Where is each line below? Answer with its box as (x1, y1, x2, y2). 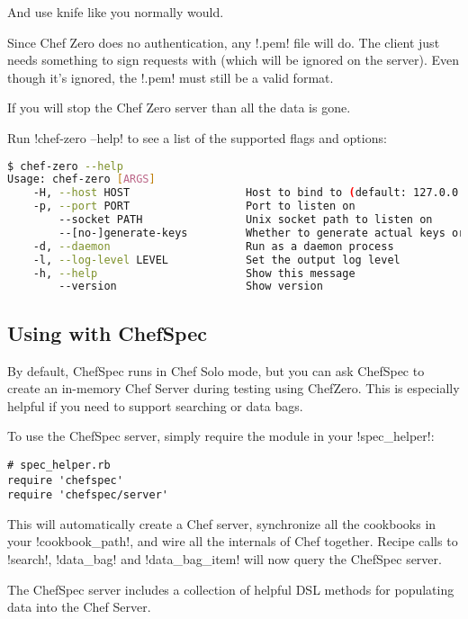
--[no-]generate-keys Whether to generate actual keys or (58, 226, 465, 239)
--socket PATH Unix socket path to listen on (58, 213, 433, 227)
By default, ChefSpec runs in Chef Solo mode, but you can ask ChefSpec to (7, 361, 425, 380)
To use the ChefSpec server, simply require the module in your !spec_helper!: (7, 426, 435, 445)
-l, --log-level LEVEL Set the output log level (32, 253, 400, 266)
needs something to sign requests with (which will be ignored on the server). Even (7, 50, 460, 69)
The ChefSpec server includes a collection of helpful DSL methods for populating (7, 579, 454, 598)
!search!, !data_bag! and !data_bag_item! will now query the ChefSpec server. (7, 550, 442, 569)
